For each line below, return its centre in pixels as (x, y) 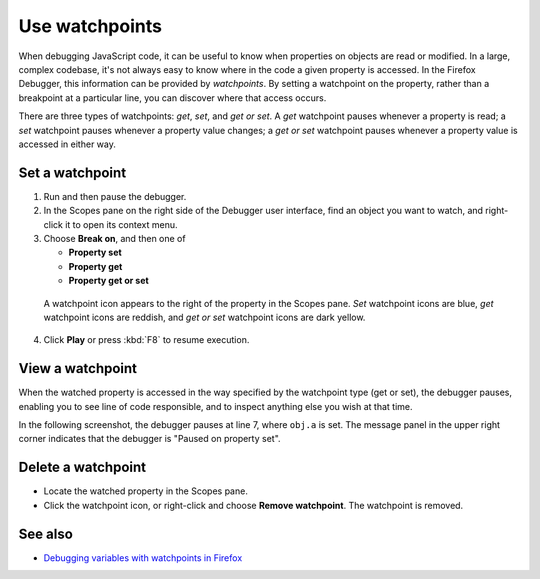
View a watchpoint (78, 368)
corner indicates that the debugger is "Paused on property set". (149, 439)
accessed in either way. (67, 144)
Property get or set (108, 281)
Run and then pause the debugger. (115, 196)
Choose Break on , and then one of (114, 238)
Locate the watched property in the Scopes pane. (146, 491)
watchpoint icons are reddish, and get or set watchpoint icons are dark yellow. (204, 317)
